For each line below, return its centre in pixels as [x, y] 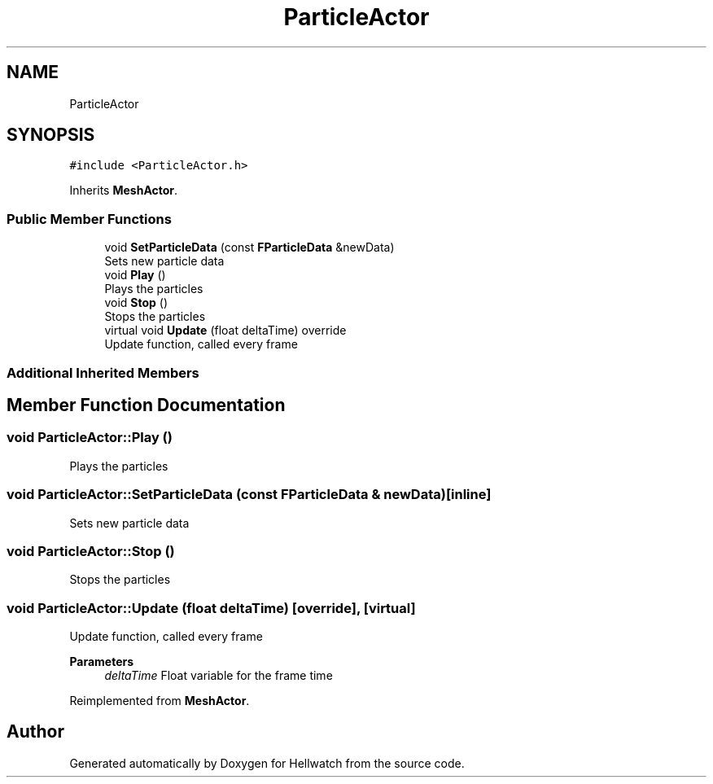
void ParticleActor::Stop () [91, 551]
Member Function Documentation [146, 405]
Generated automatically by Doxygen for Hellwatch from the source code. [267, 763]
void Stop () [136, 303]
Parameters [102, 662]
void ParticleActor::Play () [90, 438]
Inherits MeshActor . [124, 191]
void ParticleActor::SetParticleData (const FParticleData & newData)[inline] [249, 495]
